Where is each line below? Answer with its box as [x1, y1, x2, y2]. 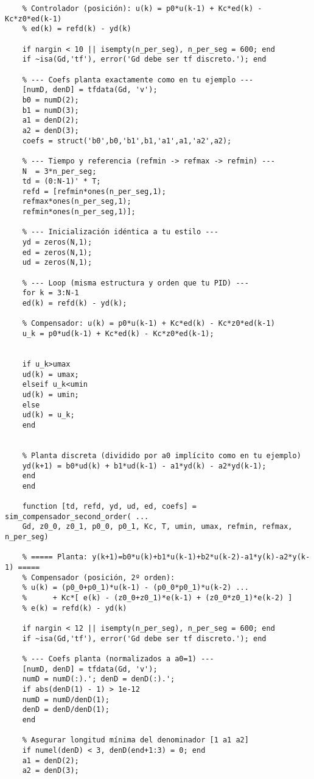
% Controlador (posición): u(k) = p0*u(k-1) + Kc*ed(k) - [22, 4, 262, 13]
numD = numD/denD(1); [22, 695, 110, 704]
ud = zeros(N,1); [22, 258, 92, 267]
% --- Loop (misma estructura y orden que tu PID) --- [22, 278, 249, 287]
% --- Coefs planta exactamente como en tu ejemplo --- [22, 75, 254, 84]
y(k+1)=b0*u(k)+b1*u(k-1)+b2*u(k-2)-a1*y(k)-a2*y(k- [92, 553, 310, 562]
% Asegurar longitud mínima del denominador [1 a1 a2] [22, 736, 249, 745]
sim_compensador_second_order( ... [5, 512, 149, 521]
